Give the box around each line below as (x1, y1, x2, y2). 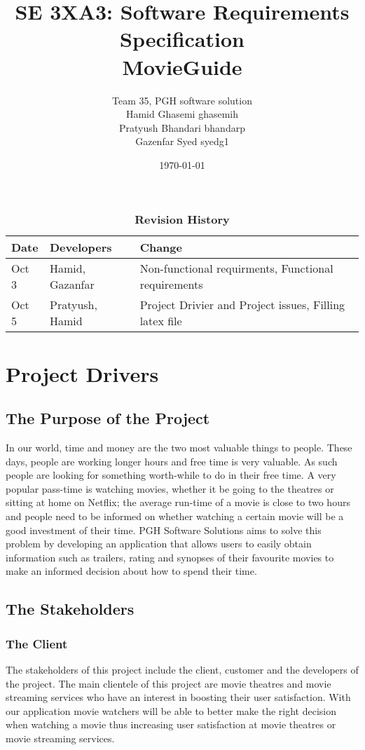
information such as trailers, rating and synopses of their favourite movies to (6, 550, 334, 564)
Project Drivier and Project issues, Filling (139, 296, 345, 313)
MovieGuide (122, 52, 242, 81)
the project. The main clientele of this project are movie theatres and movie (6, 676, 331, 690)
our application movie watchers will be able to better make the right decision (6, 703, 337, 718)
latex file (139, 313, 182, 329)
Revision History (135, 211, 230, 228)
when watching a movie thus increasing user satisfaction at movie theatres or (6, 717, 336, 732)
